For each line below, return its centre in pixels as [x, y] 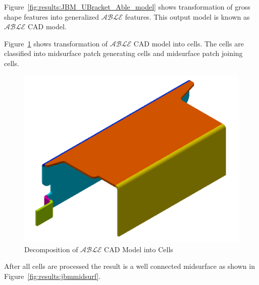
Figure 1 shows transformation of [56, 43]
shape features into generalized [52, 16]
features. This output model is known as [187, 16]
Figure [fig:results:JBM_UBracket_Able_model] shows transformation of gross [127, 7]
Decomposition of [51, 249]
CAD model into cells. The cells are [189, 43]
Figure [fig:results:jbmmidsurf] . [53, 276]
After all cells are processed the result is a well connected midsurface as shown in [129, 266]
